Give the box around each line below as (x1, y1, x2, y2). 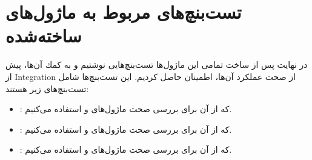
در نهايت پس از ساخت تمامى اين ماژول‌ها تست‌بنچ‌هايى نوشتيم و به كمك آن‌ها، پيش (5, 58, 308, 71)
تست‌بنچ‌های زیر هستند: (5, 82, 89, 95)
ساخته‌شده (5, 23, 82, 48)
